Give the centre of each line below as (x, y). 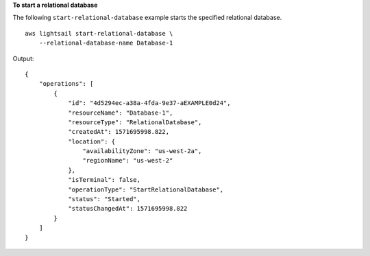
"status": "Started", (104, 199)
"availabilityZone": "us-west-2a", (142, 151)
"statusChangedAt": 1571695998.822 (128, 209)
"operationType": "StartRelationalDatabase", (146, 189)
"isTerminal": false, (104, 180)
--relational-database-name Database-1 (106, 43)
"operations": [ (66, 84)
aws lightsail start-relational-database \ (99, 33)
